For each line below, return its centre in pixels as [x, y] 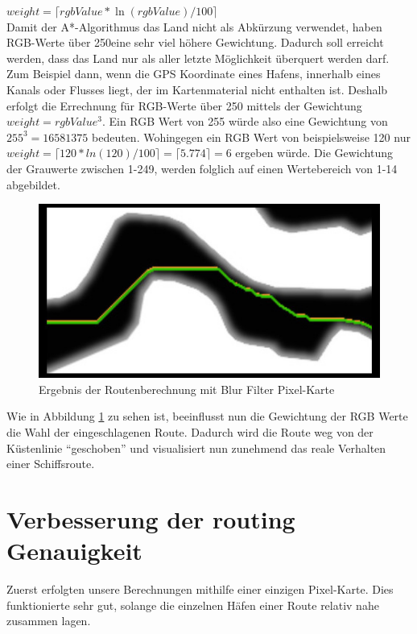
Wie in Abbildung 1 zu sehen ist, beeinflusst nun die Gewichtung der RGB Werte [207, 416]
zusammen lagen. [49, 621]
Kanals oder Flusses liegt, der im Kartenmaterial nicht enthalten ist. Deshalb [197, 89]
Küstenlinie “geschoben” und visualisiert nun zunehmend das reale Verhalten [196, 448]
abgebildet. [33, 184]
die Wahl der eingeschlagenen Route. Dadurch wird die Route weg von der [190, 432]
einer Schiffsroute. [51, 464]
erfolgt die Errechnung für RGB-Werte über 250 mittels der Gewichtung [184, 105]
